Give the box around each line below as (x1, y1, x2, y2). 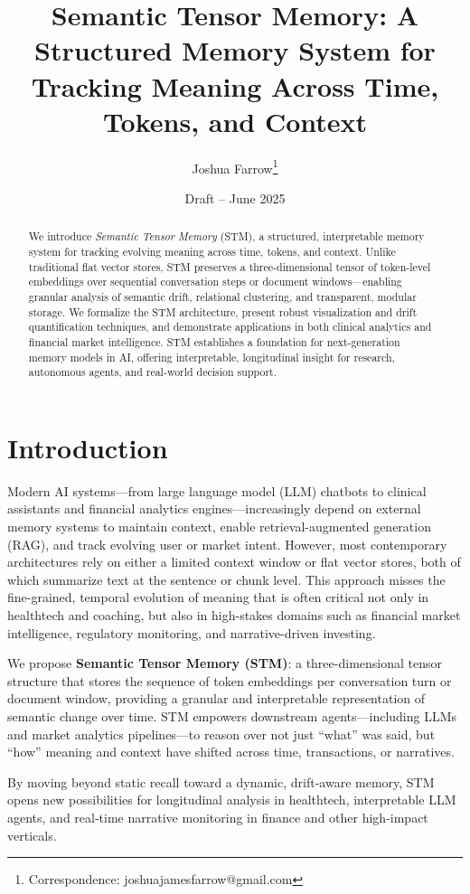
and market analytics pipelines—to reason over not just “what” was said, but (7, 724, 436, 743)
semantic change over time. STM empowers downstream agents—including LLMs (7, 706, 457, 725)
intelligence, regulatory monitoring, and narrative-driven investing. (7, 623, 376, 642)
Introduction (7, 428, 168, 466)
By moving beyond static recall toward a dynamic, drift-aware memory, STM (7, 772, 435, 791)
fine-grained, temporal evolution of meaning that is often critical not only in (7, 588, 429, 607)
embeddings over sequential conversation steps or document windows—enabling (28, 274, 402, 289)
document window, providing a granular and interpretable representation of (7, 689, 426, 708)
